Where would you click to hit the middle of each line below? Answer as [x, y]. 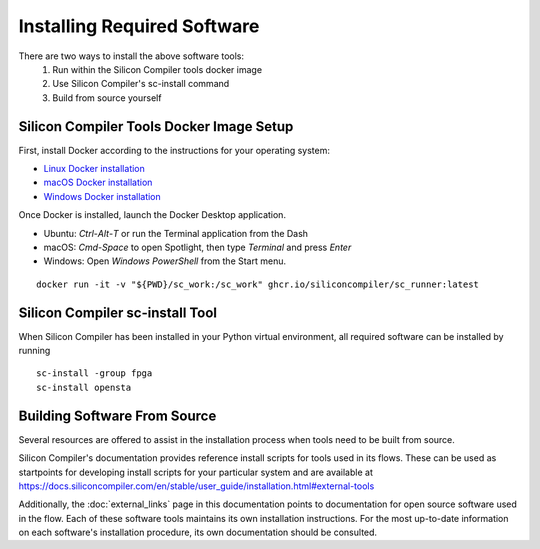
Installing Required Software [139, 26]
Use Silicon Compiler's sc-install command [141, 84]
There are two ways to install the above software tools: [131, 56]
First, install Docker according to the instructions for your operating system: [174, 150]
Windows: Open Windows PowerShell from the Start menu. [165, 261]
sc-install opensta [84, 387]
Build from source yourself [107, 97]
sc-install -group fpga [94, 373]
